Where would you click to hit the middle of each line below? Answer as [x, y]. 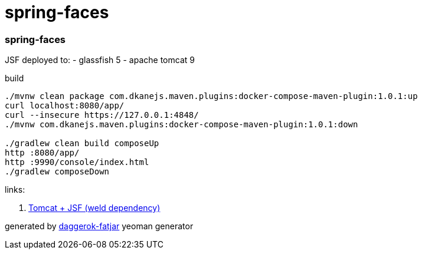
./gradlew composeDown [57, 172]
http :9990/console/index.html [77, 162]
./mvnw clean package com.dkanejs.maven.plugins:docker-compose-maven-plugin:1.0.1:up [211, 96]
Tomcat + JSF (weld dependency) [94, 208]
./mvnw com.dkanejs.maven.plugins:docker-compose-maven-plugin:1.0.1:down [181, 125]
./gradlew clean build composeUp [82, 144]
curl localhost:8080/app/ [65, 106]
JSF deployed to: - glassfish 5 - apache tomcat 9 [100, 60]
